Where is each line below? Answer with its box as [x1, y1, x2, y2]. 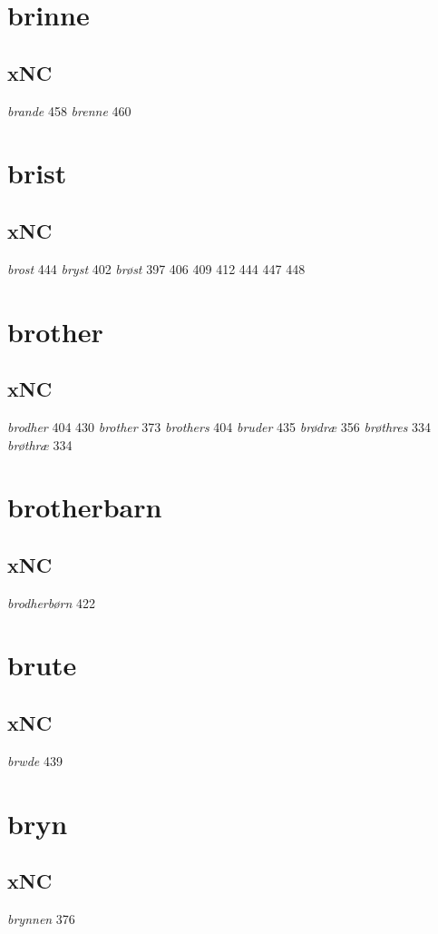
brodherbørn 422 [7, 593, 96, 612]
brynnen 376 [7, 909, 75, 929]
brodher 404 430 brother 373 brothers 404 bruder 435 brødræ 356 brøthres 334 [7, 417, 432, 436]
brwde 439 [7, 751, 63, 770]
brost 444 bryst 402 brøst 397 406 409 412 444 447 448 [7, 259, 306, 278]
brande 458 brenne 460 [7, 101, 131, 120]
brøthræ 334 [7, 435, 73, 454]
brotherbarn [7, 488, 162, 526]
